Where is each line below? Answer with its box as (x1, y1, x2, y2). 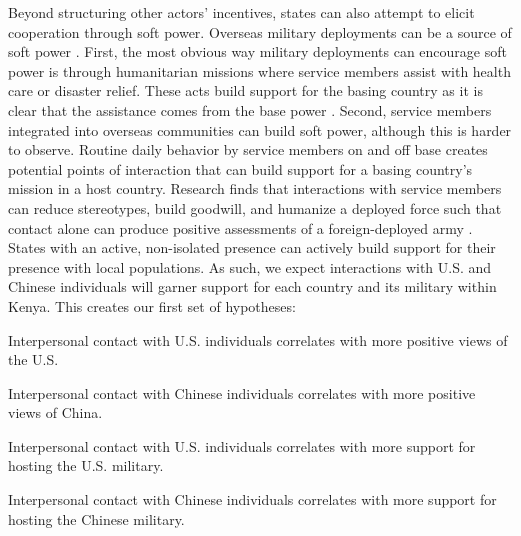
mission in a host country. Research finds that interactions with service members (8, 178, 502, 199)
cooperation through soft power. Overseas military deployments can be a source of (8, 21, 512, 42)
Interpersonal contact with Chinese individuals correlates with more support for (8, 489, 497, 510)
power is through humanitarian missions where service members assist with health (8, 60, 511, 81)
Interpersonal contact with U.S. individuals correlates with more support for (8, 435, 476, 456)
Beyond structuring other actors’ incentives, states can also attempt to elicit (8, 2, 475, 22)
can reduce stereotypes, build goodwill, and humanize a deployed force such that (8, 197, 502, 218)
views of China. (8, 402, 103, 423)
